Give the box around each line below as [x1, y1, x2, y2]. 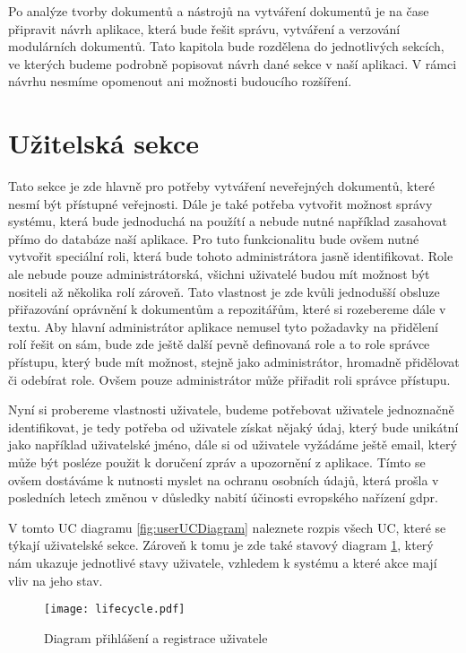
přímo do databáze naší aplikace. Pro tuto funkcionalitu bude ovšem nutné [8, 229, 419, 248]
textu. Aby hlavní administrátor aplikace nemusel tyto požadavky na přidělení [8, 317, 438, 335]
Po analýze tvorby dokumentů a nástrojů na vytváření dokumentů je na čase [8, 2, 429, 20]
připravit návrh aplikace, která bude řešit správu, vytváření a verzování [8, 19, 401, 38]
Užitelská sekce [8, 125, 199, 161]
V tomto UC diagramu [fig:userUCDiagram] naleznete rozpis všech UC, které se [8, 518, 446, 536]
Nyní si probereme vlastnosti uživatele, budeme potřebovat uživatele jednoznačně [8, 400, 454, 419]
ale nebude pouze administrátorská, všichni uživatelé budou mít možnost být [8, 265, 430, 283]
